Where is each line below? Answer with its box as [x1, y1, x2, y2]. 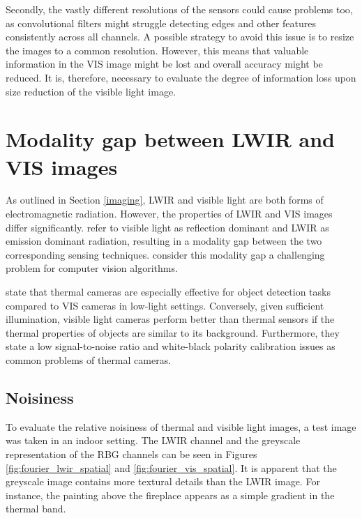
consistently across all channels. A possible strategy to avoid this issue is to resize [6, 29, 354, 44]
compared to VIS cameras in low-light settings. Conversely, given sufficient [6, 298, 324, 312]
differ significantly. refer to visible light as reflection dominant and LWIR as [6, 220, 329, 234]
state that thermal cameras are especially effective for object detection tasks [6, 284, 331, 299]
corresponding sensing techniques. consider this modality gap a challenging [6, 247, 325, 261]
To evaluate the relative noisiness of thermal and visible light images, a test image [6, 419, 356, 434]
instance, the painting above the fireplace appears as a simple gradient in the [6, 487, 335, 502]
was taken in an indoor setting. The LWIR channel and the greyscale [6, 433, 301, 448]
